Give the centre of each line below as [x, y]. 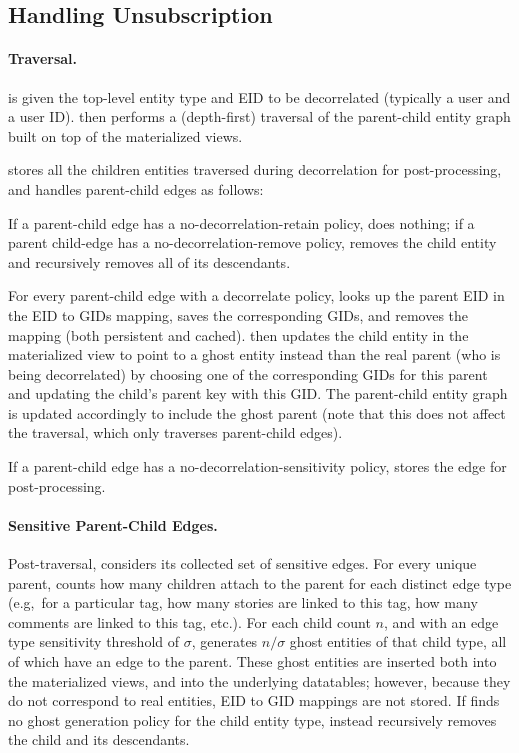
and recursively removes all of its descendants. [149, 261]
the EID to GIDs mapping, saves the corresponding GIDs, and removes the [238, 314]
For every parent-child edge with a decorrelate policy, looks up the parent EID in [256, 295]
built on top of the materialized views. [125, 135]
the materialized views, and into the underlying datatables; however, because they [259, 680]
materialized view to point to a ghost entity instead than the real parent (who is [254, 354]
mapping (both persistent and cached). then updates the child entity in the [238, 334]
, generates [224, 641]
